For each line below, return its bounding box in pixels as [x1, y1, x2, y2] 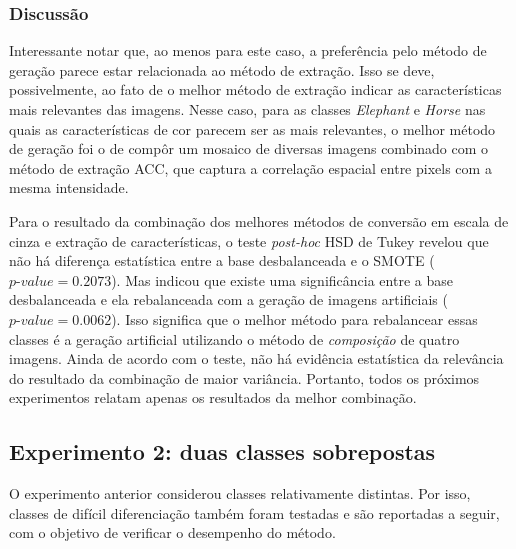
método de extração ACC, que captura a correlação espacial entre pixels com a [9, 157, 492, 178]
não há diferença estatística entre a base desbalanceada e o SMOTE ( [9, 250, 435, 271]
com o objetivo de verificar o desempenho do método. [9, 522, 336, 543]
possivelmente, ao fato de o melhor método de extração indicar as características [9, 79, 502, 100]
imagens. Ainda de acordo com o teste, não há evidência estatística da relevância [9, 348, 504, 369]
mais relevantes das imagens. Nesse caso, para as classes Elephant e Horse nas [9, 99, 486, 119]
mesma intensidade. [9, 177, 129, 198]
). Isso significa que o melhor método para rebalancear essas [111, 308, 478, 329]
